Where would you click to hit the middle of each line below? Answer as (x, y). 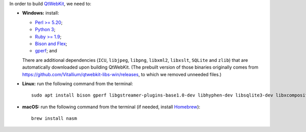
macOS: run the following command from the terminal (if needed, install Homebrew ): (111, 107)
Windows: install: (41, 13)
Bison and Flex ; (51, 44)
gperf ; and (46, 51)
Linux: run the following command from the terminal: (78, 83)
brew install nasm (54, 119)
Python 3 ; (45, 29)
